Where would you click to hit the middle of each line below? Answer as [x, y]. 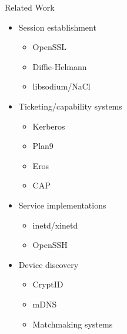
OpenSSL [49, 47]
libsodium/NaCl [61, 86]
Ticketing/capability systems [70, 106]
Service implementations [62, 205]
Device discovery [49, 264]
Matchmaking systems [73, 324]
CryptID [48, 284]
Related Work [30, 7]
